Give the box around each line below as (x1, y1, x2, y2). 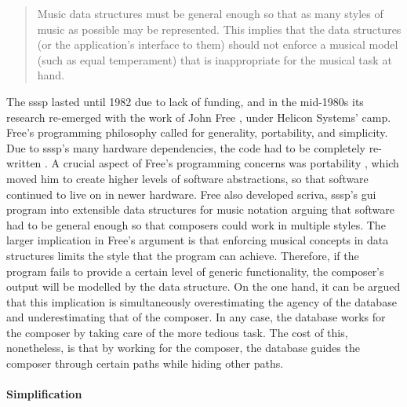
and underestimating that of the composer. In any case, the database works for (6, 309, 386, 325)
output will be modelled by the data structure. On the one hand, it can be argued (6, 278, 401, 295)
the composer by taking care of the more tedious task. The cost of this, (6, 324, 348, 340)
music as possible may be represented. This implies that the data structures (37, 20, 402, 37)
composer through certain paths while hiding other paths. (6, 355, 284, 372)
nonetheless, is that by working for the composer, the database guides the (6, 339, 360, 356)
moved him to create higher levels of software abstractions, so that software (6, 170, 369, 186)
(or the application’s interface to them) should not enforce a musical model (37, 36, 398, 53)
